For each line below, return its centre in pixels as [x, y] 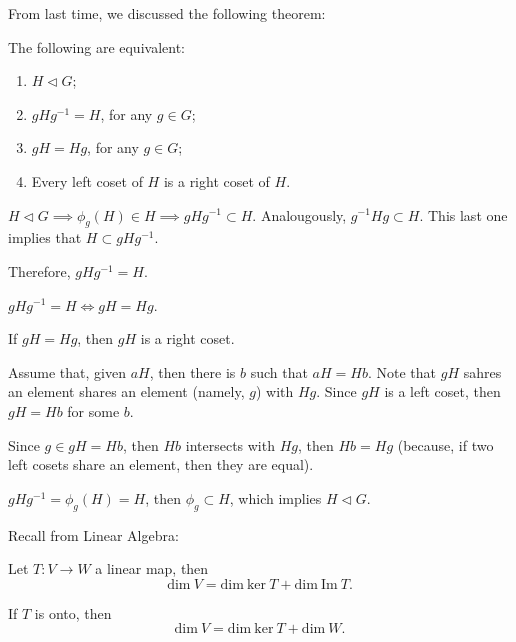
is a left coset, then [442, 391]
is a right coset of [216, 180]
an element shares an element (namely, [126, 391]
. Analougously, [299, 214]
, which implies [275, 497]
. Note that [402, 371]
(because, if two [445, 444]
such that [279, 371]
